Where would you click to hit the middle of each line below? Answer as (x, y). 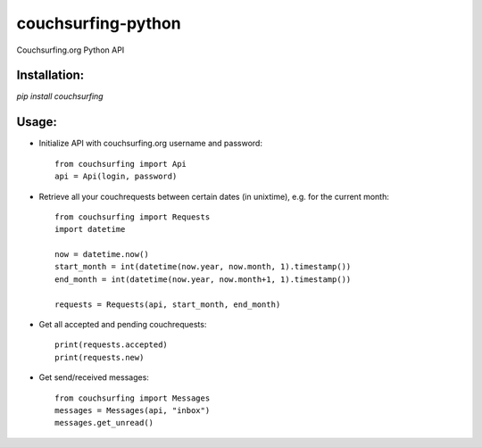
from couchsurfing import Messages (133, 398)
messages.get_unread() (104, 423)
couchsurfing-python (99, 23)
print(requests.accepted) (112, 345)
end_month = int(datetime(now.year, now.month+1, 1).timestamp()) (203, 279)
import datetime (90, 229)
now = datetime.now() (102, 255)
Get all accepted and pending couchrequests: (123, 325)
